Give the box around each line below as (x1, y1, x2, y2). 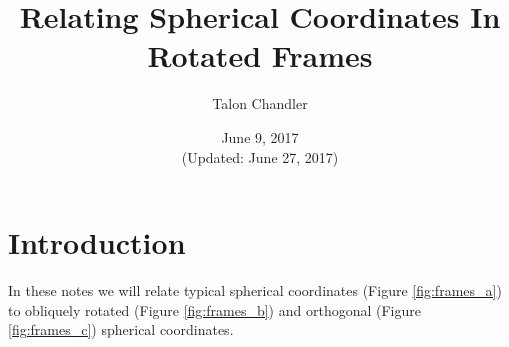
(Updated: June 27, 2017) (181, 146, 339, 167)
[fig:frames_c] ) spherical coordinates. (8, 319, 234, 340)
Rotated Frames (147, 35, 373, 76)
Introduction (8, 222, 186, 263)
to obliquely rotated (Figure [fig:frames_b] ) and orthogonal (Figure (8, 299, 421, 320)
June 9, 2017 (221, 126, 299, 147)
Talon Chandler (212, 93, 308, 114)
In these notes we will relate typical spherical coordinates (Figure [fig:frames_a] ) (8, 280, 502, 301)
